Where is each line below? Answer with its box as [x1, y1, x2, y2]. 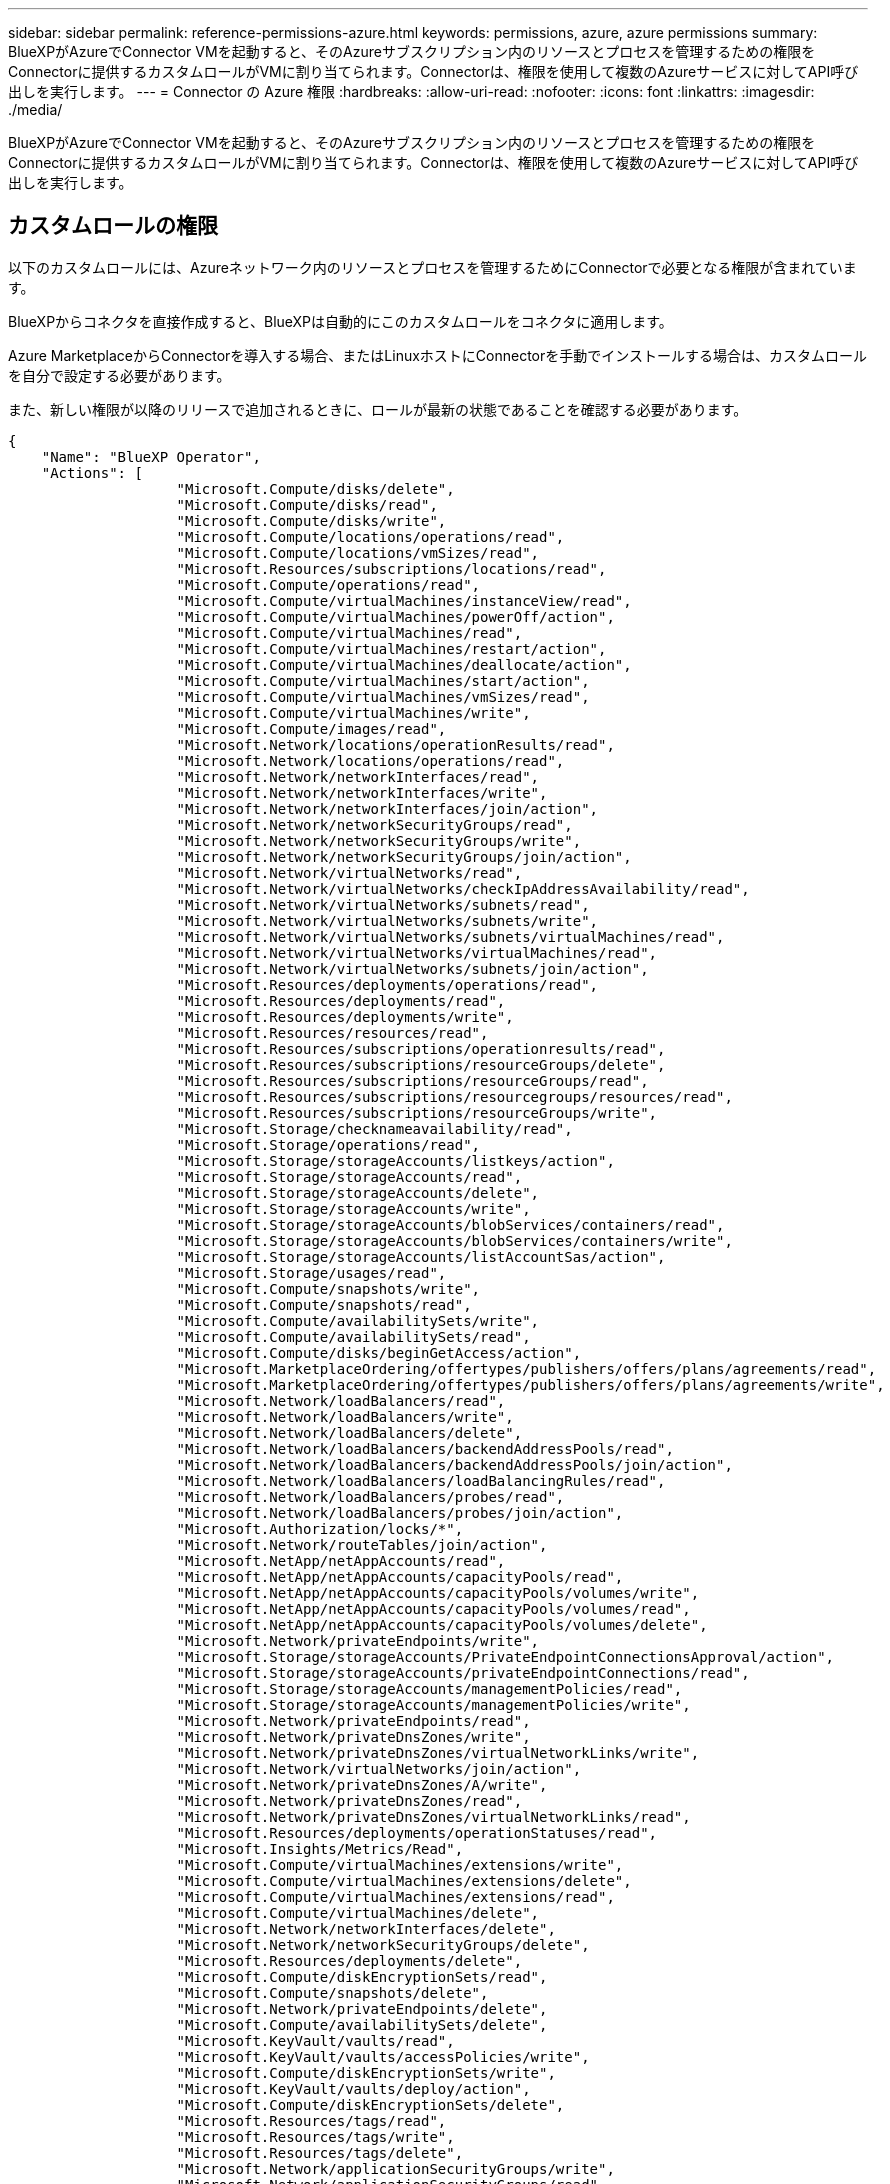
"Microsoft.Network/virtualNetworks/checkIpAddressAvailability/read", [176, 880, 750, 897]
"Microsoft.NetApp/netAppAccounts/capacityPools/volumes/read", [176, 1600, 691, 1617]
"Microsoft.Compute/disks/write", [176, 512, 447, 529]
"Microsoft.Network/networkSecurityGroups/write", [176, 832, 582, 849]
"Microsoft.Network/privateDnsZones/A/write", [176, 1776, 548, 1793]
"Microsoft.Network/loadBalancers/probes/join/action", [176, 1504, 624, 1521]
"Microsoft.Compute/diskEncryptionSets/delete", [176, 2096, 565, 2113]
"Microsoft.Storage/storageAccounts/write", [176, 1200, 531, 1217]
